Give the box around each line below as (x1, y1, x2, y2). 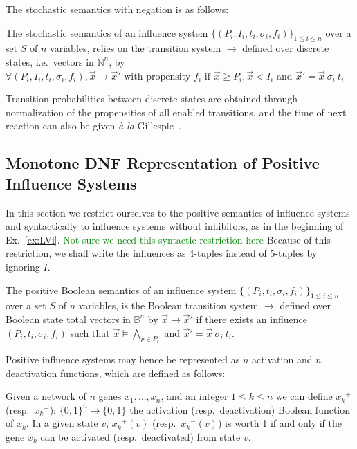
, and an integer (161, 389, 228, 403)
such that (70, 325, 110, 340)
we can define (275, 389, 333, 403)
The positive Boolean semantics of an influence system (6, 282, 237, 297)
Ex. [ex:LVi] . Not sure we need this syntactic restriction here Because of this (6, 232, 331, 246)
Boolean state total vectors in (6, 311, 131, 326)
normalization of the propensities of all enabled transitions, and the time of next (6, 104, 347, 119)
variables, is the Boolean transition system (78, 298, 259, 313)
